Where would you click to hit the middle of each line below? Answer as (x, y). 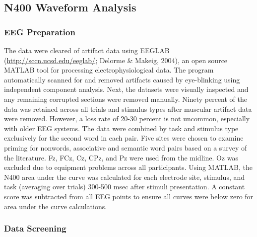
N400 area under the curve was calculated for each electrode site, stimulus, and (125, 177)
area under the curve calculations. (56, 206)
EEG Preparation (40, 32)
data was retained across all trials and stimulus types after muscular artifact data (128, 109)
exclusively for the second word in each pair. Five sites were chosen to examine (124, 138)
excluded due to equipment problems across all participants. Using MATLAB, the (128, 167)
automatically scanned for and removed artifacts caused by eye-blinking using (122, 79)
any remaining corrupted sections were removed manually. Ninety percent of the (126, 99)
